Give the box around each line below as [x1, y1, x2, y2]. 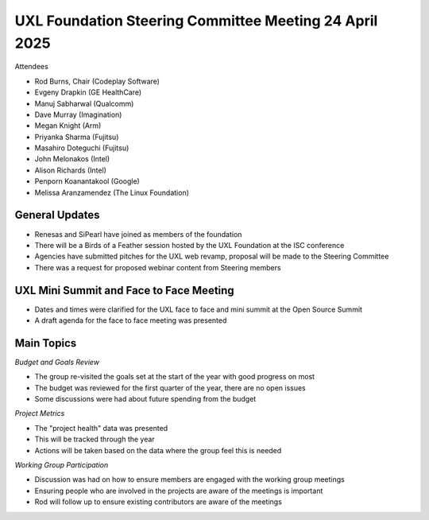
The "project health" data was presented [34, 423, 168, 433]
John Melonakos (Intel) [34, 154, 110, 164]
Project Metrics [14, 409, 65, 418]
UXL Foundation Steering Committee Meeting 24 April [14, 12, 378, 29]
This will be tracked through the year [34, 434, 155, 444]
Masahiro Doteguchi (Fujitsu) [34, 143, 129, 153]
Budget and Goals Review [14, 357, 99, 367]
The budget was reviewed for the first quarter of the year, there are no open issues [34, 382, 306, 393]
